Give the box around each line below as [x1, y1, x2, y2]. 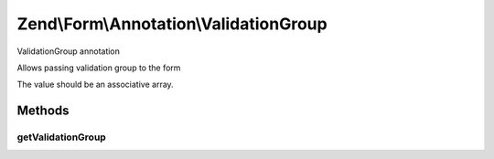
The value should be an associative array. [16, 79, 174, 90]
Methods [16, 103, 70, 119]
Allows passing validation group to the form [16, 62, 181, 73]
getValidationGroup [16, 131, 107, 143]
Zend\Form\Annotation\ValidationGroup [16, 14, 328, 34]
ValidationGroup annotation [16, 46, 121, 57]
